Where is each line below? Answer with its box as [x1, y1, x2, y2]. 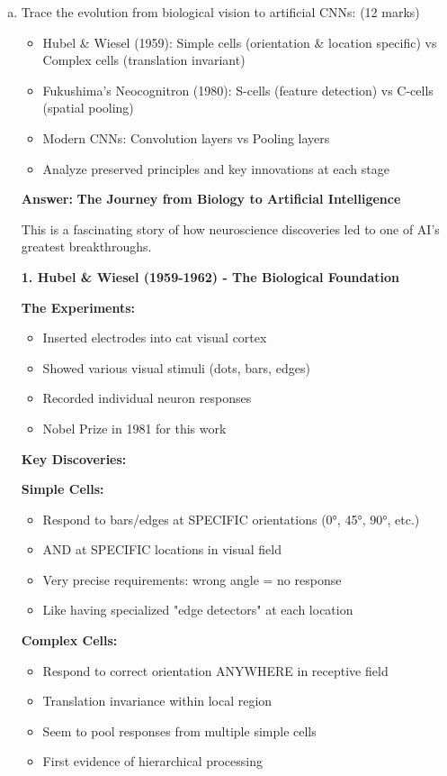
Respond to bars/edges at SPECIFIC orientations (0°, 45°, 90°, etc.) [42, 509, 420, 528]
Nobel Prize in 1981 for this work [42, 418, 227, 437]
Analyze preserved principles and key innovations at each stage [42, 159, 389, 178]
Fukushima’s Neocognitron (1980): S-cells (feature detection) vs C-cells [42, 80, 434, 99]
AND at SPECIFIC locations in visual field [42, 540, 282, 559]
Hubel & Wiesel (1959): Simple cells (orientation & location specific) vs [42, 32, 437, 51]
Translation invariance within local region [42, 691, 273, 710]
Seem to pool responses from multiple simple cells [42, 721, 317, 740]
